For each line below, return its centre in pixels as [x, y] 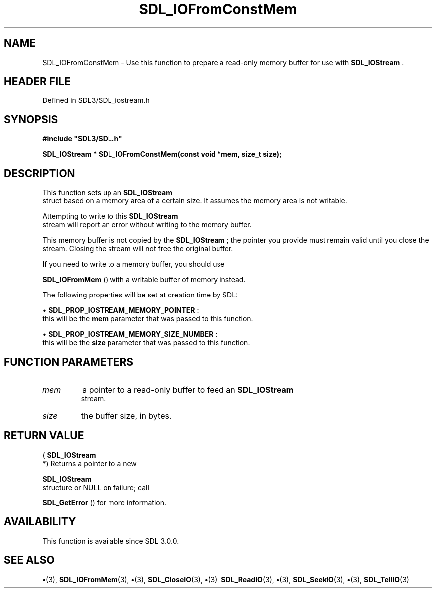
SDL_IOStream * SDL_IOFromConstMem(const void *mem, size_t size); [162, 154]
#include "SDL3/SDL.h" [82, 139]
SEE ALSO [29, 560]
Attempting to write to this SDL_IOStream [110, 216]
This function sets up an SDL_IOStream [108, 193]
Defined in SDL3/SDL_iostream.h [96, 100]
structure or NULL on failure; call [96, 487]
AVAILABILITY [40, 522]
